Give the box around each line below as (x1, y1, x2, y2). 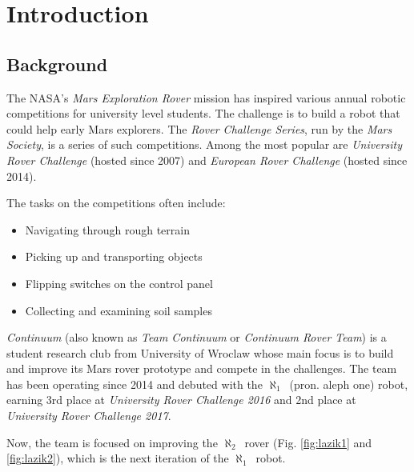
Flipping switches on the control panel (25, 274, 213, 291)
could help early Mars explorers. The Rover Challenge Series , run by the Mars (6, 120, 392, 137)
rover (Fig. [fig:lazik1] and (244, 434, 372, 450)
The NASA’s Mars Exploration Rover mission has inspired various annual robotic (6, 89, 406, 106)
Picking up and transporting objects (25, 248, 203, 265)
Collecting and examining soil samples (25, 302, 212, 318)
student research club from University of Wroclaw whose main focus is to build (6, 344, 394, 361)
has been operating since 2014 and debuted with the (6, 375, 263, 392)
